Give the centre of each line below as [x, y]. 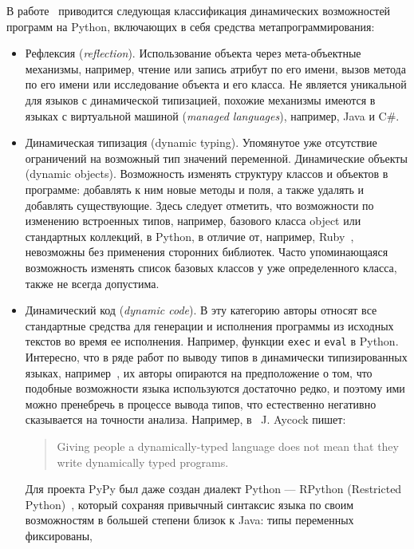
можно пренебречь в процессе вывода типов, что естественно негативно [201, 403]
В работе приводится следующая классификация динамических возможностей [199, 10]
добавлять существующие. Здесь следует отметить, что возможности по [199, 205]
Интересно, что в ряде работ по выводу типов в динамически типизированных [216, 356]
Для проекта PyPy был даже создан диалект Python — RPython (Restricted [213, 489]
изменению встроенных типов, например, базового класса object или [193, 221]
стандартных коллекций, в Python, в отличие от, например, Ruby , [189, 236]
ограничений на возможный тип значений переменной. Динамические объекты [216, 158]
